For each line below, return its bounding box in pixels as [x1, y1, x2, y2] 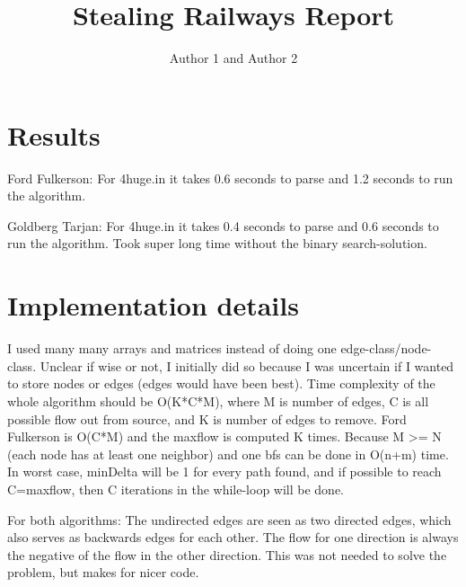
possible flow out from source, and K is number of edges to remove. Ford [7, 409, 407, 428]
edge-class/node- [340, 339, 432, 358]
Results [7, 116, 101, 153]
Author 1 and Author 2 [169, 49, 298, 67]
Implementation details [7, 287, 299, 324]
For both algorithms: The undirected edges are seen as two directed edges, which [7, 510, 452, 529]
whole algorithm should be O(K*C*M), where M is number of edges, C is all [7, 391, 429, 410]
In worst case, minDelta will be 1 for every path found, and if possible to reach [7, 462, 442, 481]
